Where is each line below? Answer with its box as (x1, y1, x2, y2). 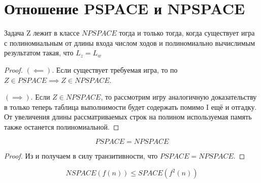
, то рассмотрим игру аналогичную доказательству (101, 91, 257, 102)
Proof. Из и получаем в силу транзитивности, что (4, 150, 158, 161)
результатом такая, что (4, 47, 74, 58)
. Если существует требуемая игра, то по (52, 64, 178, 75)
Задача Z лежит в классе (4, 27, 80, 38)
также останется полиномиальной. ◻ (4, 121, 119, 132)
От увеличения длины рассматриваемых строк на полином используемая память (4, 111, 252, 122)
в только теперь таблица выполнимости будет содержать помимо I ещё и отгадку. (4, 101, 257, 112)
